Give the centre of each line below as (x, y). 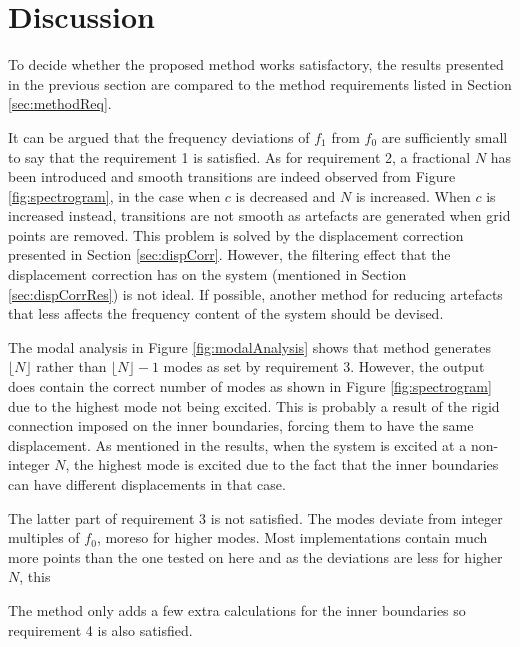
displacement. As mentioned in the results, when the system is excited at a (237, 444)
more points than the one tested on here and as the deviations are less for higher (255, 556)
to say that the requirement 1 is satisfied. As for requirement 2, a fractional (239, 156)
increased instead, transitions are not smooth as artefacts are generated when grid (259, 215)
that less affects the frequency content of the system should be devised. (226, 313)
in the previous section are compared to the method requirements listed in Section (260, 83)
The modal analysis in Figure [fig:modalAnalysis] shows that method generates (250, 346)
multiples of (44, 537)
